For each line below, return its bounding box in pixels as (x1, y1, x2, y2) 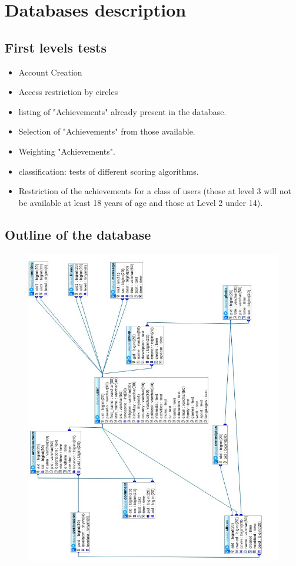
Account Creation (18, 66, 82, 78)
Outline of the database (5, 225, 151, 243)
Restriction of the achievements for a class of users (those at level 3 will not (18, 185, 291, 197)
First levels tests (5, 38, 107, 56)
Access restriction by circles (18, 86, 118, 98)
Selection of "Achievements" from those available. (18, 125, 195, 138)
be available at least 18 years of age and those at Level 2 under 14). (18, 196, 263, 208)
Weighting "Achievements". (18, 145, 115, 157)
